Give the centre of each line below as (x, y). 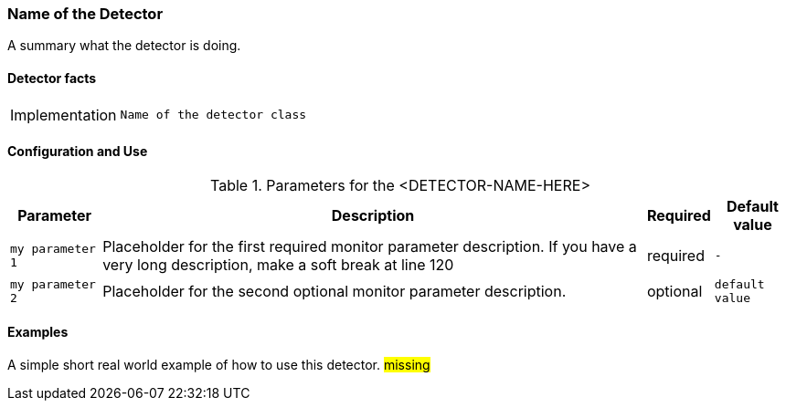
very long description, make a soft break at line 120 (278, 264)
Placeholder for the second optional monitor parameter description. (335, 291)
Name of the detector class (213, 115)
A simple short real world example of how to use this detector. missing (219, 365)
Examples (38, 332)
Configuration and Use (78, 152)
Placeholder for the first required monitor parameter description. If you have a (370, 246)
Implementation (64, 115)
